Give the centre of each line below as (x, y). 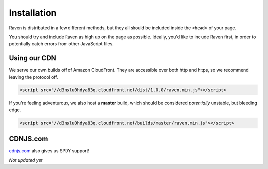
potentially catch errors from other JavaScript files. (61, 44)
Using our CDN (33, 58)
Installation (33, 13)
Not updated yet (26, 160)
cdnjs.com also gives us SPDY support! (49, 151)
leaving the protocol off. (33, 77)
